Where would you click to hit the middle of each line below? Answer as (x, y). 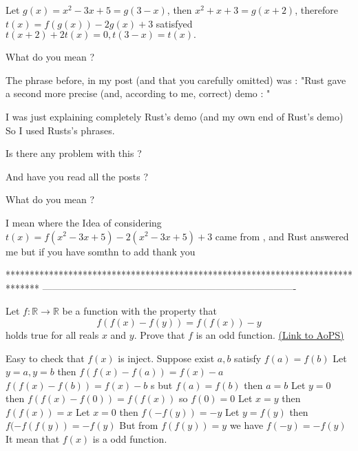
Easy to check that (45, 358)
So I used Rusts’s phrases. (60, 130)
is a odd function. (130, 439)
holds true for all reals (52, 334)
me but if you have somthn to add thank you (101, 251)
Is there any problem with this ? (74, 153)
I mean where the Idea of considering (84, 222)
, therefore (316, 10)
